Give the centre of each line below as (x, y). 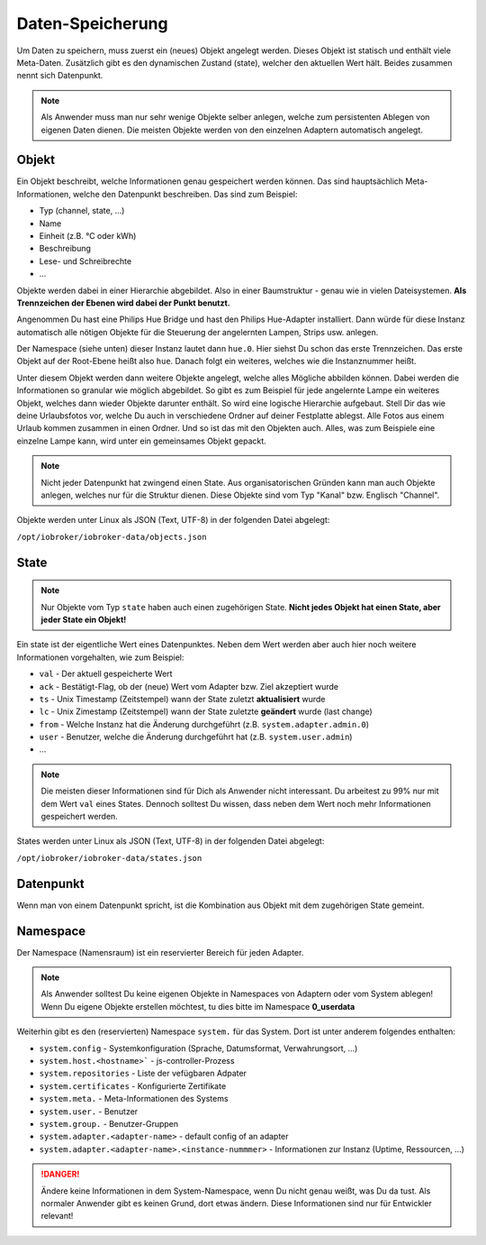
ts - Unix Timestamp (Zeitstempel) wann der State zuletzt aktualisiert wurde (182, 699)
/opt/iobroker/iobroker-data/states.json (109, 858)
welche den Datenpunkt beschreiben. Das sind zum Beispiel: (185, 194)
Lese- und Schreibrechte (85, 261)
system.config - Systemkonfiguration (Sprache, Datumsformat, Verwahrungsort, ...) (198, 1048)
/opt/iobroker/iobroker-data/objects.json (112, 537)
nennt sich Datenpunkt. (60, 76)
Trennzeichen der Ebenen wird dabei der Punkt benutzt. (124, 303)
